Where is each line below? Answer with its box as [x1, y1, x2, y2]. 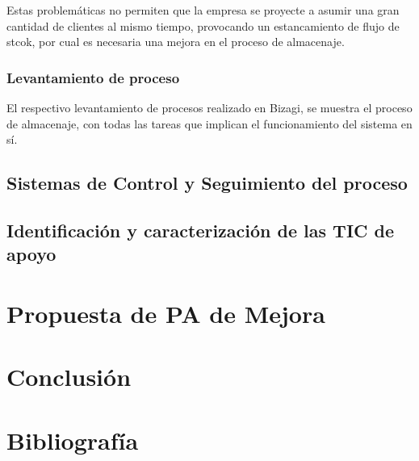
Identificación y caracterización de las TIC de [6, 217, 395, 242]
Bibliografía [6, 423, 139, 456]
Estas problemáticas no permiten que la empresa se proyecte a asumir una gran [6, 2, 400, 18]
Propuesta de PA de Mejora [6, 296, 325, 329]
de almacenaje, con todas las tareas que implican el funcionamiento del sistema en [6, 115, 413, 132]
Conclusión [6, 360, 132, 393]
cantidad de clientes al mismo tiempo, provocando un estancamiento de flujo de [6, 17, 400, 34]
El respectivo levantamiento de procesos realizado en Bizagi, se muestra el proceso [6, 99, 413, 115]
